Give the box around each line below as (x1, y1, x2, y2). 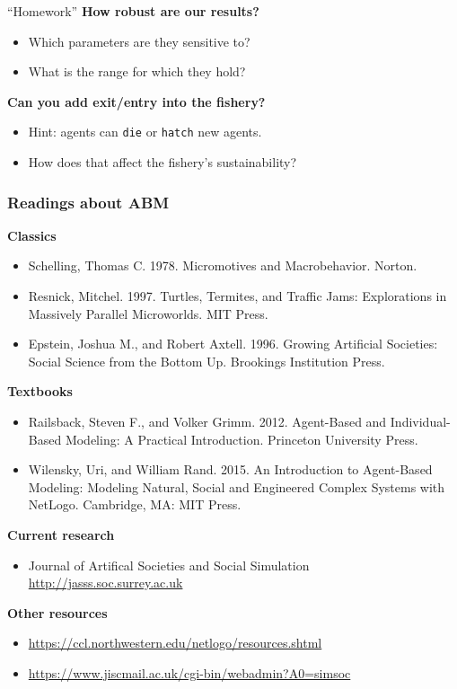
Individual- (390, 412, 451, 430)
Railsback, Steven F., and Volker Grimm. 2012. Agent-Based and (28, 412, 387, 430)
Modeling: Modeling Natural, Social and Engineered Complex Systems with (28, 477, 445, 496)
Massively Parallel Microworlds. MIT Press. (28, 304, 268, 322)
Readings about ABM (7, 190, 170, 213)
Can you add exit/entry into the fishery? (7, 92, 266, 110)
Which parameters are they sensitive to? (28, 31, 250, 50)
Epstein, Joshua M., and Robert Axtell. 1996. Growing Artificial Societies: (28, 334, 438, 353)
